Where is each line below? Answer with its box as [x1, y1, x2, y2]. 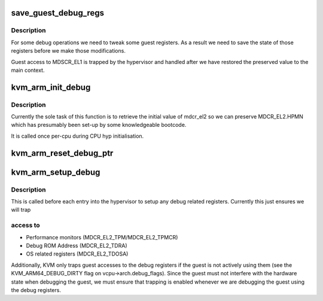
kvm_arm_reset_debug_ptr [11, 148, 114, 158]
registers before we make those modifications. [11, 47, 126, 54]
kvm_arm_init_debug [11, 82, 91, 92]
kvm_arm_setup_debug [11, 167, 100, 177]
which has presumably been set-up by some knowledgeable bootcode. [11, 121, 187, 129]
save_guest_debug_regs [11, 8, 105, 18]
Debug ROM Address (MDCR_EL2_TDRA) [26, 242, 127, 249]
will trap [11, 206, 31, 214]
